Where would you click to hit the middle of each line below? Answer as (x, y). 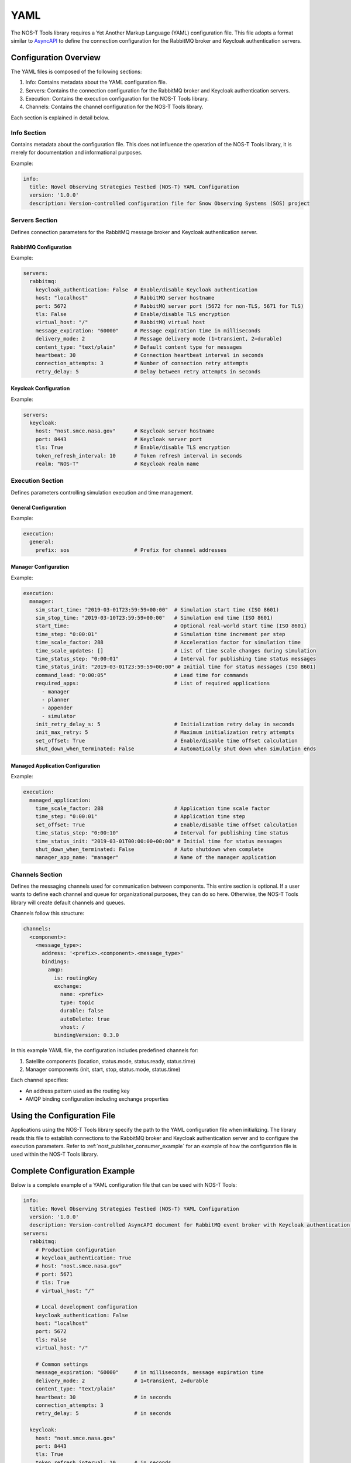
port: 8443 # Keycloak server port (119, 439)
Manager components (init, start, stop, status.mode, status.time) (103, 1069)
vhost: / (73, 1027)
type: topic (77, 1002)
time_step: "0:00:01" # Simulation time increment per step (161, 634)
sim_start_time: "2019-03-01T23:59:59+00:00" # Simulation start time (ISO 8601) (157, 609)
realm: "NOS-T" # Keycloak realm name (117, 463)
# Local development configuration (86, 1307)
